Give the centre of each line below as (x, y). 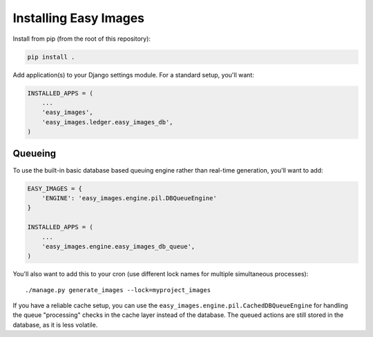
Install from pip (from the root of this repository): (82, 39)
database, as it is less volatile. (55, 325)
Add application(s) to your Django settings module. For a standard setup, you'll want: (134, 75)
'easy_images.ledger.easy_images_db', (107, 122)
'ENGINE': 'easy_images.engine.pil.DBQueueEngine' (129, 198)
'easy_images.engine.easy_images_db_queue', (118, 246)
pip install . (51, 57)
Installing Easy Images (79, 18)
